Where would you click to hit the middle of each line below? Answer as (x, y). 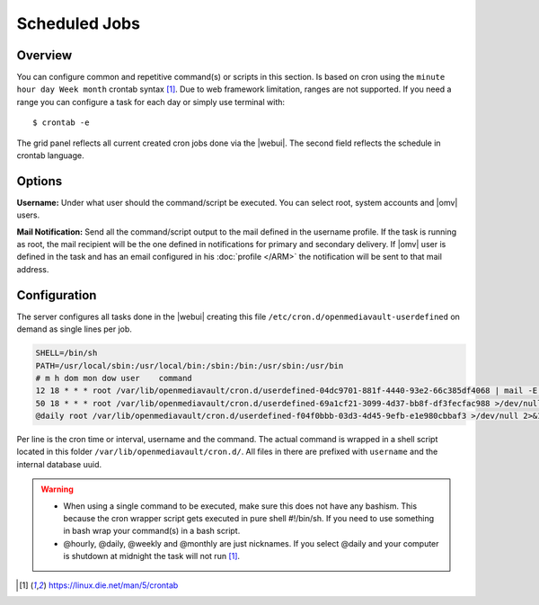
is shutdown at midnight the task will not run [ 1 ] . (152, 556)
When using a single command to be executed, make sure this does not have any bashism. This (240, 506)
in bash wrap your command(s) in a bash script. (152, 531)
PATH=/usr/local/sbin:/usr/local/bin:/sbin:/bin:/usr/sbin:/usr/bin (190, 365)
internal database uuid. (59, 464)
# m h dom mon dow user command (114, 378)
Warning (57, 489)
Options (40, 181)
